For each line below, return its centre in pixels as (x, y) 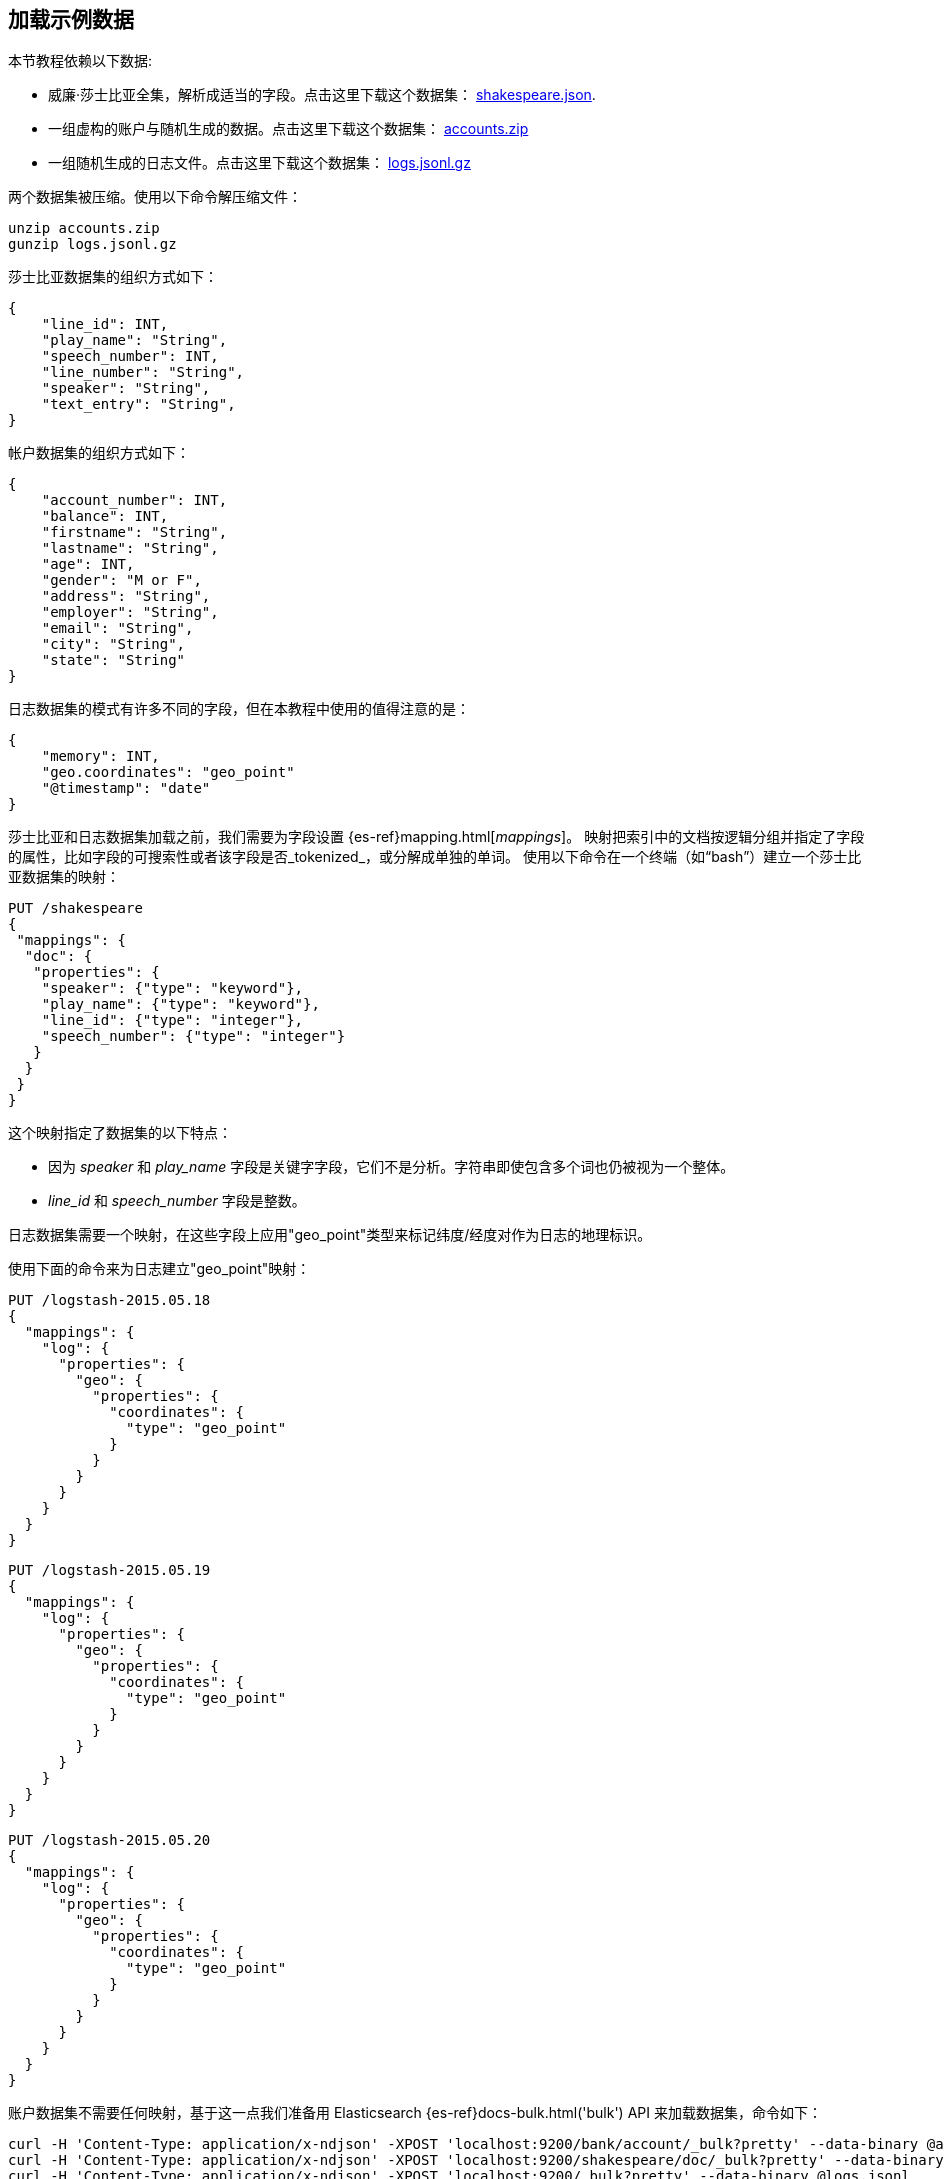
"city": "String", (113, 644)
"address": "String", (126, 596)
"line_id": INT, (105, 324)
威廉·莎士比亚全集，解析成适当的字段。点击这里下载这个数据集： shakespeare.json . (322, 95)
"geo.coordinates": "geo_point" (168, 772)
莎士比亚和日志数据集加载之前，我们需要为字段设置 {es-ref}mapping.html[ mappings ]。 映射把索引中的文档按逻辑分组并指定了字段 (436, 837)
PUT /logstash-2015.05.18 (109, 1300)
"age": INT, (88, 564)
